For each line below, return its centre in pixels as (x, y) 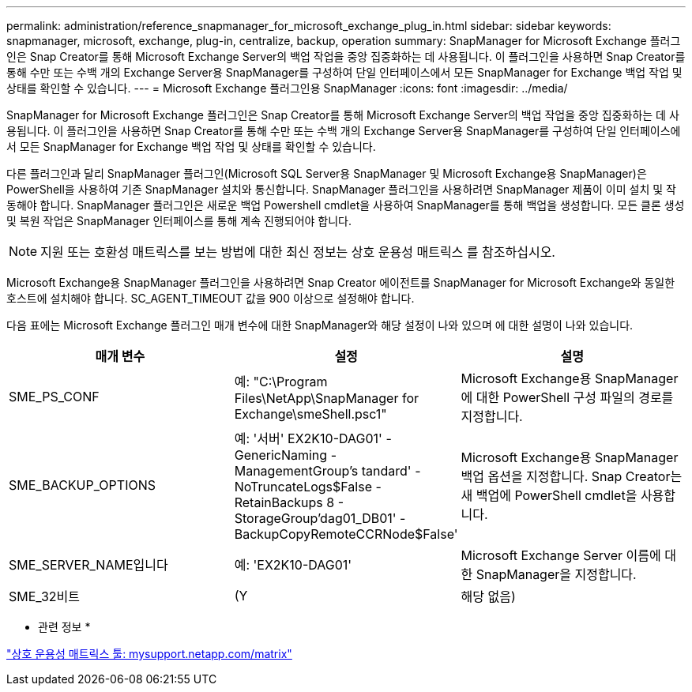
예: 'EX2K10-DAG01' (293, 565)
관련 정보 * (64, 627)
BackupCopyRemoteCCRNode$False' (346, 534)
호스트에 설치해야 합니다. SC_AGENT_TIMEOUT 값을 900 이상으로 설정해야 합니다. (211, 298)
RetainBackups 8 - (289, 502)
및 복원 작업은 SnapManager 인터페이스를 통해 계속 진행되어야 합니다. (179, 221)
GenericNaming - (285, 455)
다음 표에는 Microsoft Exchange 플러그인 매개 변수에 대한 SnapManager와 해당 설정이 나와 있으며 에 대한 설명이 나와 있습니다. (320, 325)
